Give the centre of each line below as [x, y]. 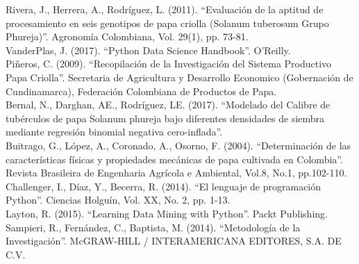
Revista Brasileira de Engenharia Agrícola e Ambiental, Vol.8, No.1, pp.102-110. [176, 173]
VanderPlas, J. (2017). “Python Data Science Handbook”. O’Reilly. [148, 50]
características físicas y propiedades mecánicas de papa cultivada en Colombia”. [174, 159]
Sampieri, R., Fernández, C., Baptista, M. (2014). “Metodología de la [153, 227]
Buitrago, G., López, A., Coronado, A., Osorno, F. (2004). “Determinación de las [178, 145]
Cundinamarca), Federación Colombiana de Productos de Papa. [141, 91]
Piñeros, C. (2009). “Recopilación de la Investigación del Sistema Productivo [169, 64]
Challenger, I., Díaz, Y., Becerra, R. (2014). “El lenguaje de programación [164, 186]
